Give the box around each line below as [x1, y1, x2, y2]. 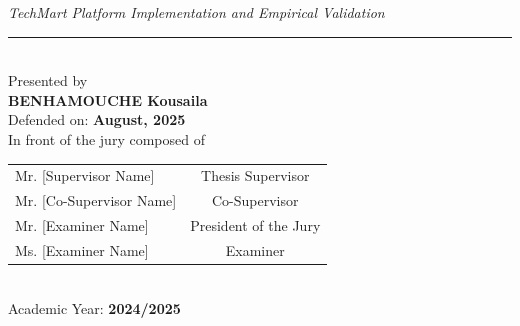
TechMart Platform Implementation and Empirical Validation [8, 2, 385, 22]
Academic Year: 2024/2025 [8, 297, 181, 318]
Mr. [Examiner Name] [15, 215, 149, 235]
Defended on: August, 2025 [8, 109, 186, 130]
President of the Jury [190, 215, 321, 235]
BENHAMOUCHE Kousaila [8, 89, 208, 110]
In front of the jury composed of [8, 128, 205, 149]
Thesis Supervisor [201, 165, 310, 186]
